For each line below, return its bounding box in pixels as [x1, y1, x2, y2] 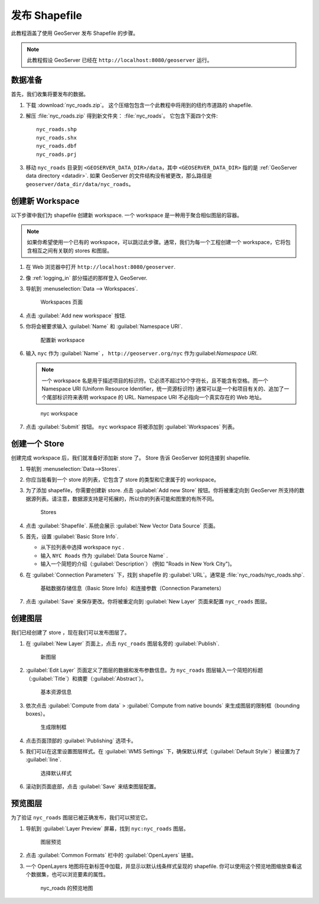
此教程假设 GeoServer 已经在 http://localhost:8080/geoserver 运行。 [27, 57, 213, 64]
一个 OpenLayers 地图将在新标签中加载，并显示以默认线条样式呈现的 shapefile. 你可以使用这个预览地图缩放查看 [25, 863, 297, 870]
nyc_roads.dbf [36, 142, 77, 149]
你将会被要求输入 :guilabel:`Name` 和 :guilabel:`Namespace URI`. [25, 323, 183, 330]
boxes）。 [25, 710, 48, 717]
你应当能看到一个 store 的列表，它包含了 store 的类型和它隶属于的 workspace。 [25, 476, 220, 483]
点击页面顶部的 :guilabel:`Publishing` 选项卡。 [25, 737, 137, 744]
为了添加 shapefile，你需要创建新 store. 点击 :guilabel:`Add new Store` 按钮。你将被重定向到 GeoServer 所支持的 [25, 487, 300, 494]
